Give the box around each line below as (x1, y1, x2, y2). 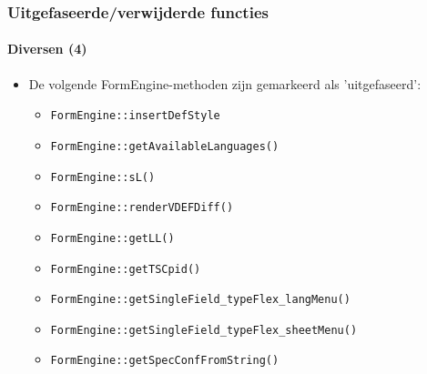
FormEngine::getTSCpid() (50, 262, 201, 276)
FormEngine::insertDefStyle (50, 109, 220, 123)
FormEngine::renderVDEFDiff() (50, 201, 234, 215)
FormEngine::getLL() (50, 231, 175, 245)
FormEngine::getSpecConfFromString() (50, 354, 280, 368)
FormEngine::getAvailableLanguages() (50, 139, 280, 153)
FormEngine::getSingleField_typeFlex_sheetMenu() (50, 323, 358, 337)
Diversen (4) (7, 39, 87, 58)
